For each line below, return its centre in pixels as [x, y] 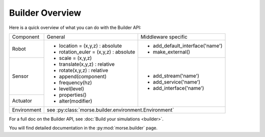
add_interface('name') [179, 88]
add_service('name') [177, 82]
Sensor [20, 76]
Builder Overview [45, 13]
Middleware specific [164, 37]
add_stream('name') [176, 76]
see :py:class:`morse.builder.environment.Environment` [110, 110]
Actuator [22, 101]
